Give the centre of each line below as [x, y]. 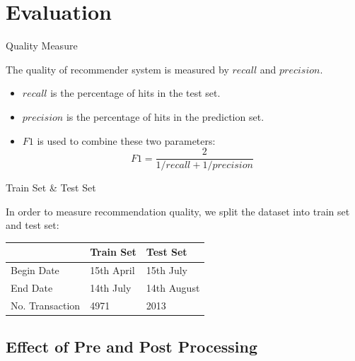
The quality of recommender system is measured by [117, 69]
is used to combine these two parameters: [126, 140]
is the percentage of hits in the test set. [135, 93]
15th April [112, 270]
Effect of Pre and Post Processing [132, 347]
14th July [111, 288]
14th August [173, 288]
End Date [32, 288]
